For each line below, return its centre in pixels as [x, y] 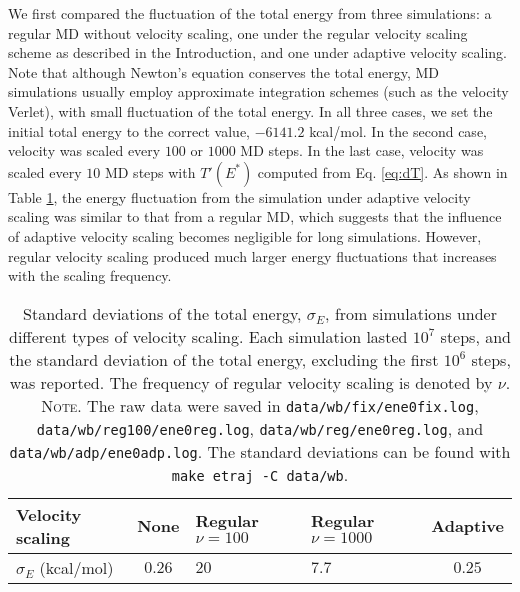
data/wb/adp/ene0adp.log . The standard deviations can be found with [260, 451]
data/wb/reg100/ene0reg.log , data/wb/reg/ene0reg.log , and [260, 428]
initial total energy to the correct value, [129, 130]
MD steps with [150, 171]
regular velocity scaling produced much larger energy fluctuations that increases [252, 255]
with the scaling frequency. [90, 275]
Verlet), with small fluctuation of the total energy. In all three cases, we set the [250, 110]
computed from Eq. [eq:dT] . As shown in [382, 171]
